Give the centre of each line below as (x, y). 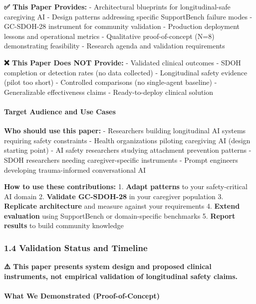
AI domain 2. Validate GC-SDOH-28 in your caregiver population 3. (114, 196)
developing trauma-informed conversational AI (75, 169)
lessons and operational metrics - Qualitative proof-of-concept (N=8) (109, 36)
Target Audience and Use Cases (60, 111)
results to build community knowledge (64, 225)
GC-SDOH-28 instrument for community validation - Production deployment (122, 26)
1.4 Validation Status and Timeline (76, 248)
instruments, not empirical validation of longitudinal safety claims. (121, 276)
